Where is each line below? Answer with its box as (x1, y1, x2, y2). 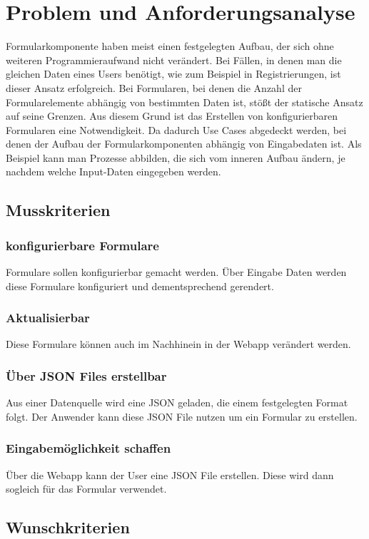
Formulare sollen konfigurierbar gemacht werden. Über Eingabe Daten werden (6, 265, 347, 279)
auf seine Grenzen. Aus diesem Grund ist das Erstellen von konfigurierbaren (6, 108, 338, 123)
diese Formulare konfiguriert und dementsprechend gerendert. (6, 278, 274, 293)
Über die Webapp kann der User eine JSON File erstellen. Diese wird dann (6, 467, 334, 482)
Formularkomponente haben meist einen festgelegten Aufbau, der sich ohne (6, 38, 334, 53)
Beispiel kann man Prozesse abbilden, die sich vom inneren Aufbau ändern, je (6, 150, 345, 165)
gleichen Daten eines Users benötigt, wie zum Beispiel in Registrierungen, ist (6, 66, 341, 81)
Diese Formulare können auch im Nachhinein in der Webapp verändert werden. (6, 337, 351, 351)
